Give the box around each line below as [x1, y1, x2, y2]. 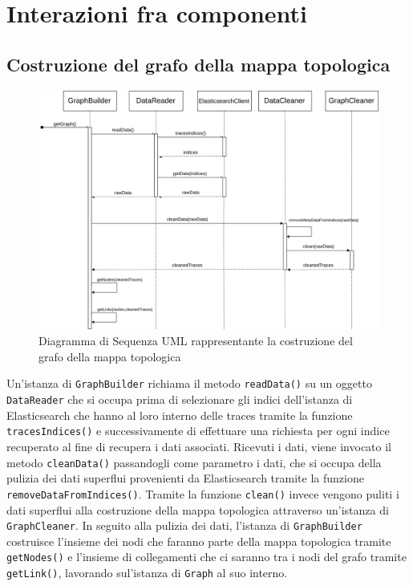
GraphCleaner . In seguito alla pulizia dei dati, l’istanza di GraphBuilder [6, 517, 362, 534]
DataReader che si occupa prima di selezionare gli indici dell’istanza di [6, 391, 353, 408]
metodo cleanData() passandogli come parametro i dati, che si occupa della [6, 454, 382, 470]
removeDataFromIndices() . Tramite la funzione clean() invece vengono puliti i [6, 485, 399, 502]
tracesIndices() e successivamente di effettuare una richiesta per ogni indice [6, 422, 390, 439]
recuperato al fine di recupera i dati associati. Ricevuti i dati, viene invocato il [6, 438, 392, 455]
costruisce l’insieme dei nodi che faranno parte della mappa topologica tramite [6, 532, 391, 549]
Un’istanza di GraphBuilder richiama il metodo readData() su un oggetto [6, 375, 372, 392]
